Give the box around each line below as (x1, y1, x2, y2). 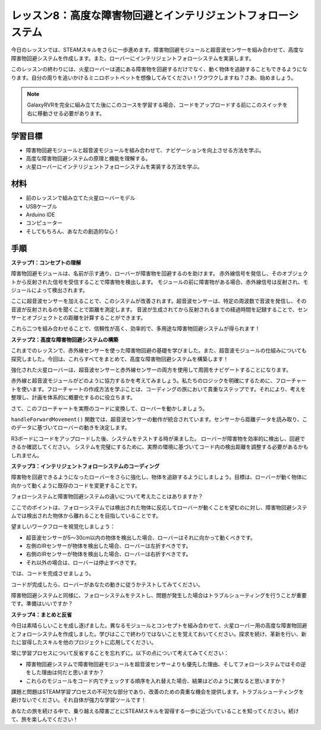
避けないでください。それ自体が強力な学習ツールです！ (11, 697, 147, 704)
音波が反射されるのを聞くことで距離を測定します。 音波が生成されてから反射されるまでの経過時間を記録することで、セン (11, 305, 309, 313)
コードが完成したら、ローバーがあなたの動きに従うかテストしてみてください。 (11, 581, 204, 588)
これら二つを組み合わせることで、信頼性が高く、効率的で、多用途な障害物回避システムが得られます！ (11, 325, 261, 332)
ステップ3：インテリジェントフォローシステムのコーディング (11, 462, 160, 470)
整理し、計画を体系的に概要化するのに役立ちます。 (11, 394, 136, 401)
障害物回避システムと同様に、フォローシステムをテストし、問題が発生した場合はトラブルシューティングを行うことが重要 (11, 592, 307, 599)
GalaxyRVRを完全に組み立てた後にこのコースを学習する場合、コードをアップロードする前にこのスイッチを (27, 101, 288, 108)
